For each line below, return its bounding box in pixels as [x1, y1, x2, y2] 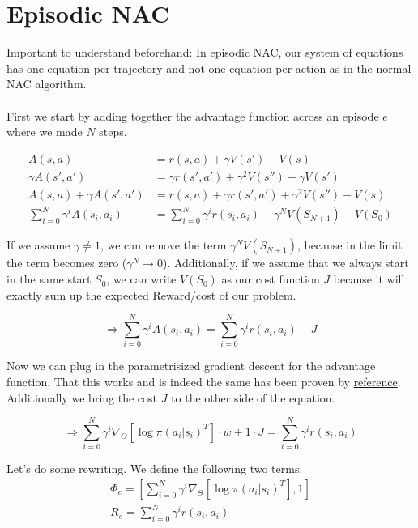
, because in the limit [296, 236, 403, 253]
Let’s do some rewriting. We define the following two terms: [6, 460, 303, 477]
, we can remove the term [100, 236, 227, 253]
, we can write [106, 270, 177, 287]
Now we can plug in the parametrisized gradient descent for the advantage [6, 357, 376, 374]
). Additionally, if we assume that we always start [162, 254, 409, 271]
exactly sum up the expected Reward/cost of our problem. [6, 286, 296, 303]
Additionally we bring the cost [6, 389, 158, 406]
